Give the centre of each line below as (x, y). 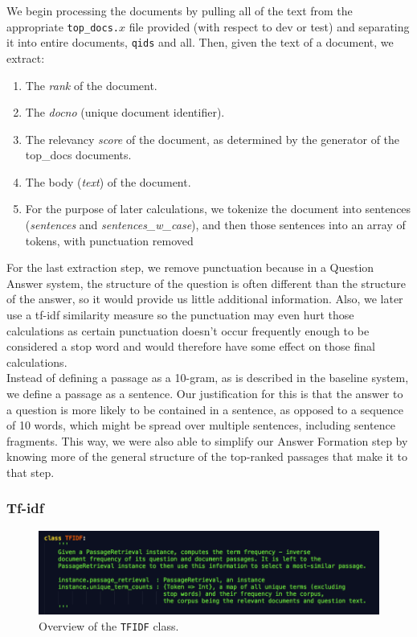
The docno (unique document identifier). (125, 112)
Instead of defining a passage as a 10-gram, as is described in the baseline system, (208, 378)
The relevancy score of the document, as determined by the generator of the (213, 139)
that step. (31, 472)
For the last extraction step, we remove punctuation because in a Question (190, 267)
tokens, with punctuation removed (109, 240)
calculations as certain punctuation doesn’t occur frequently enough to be (188, 330)
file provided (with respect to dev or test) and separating (269, 26)
